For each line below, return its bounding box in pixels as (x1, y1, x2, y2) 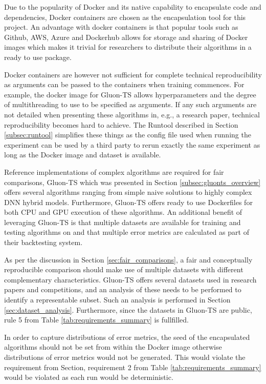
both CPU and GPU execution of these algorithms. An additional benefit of (4, 207, 242, 217)
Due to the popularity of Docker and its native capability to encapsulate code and (4, 2, 261, 12)
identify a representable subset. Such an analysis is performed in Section (4, 294, 231, 305)
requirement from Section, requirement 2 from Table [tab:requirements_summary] (4, 361, 261, 372)
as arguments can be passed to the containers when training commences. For (4, 79, 245, 90)
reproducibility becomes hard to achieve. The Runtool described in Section (4, 119, 238, 130)
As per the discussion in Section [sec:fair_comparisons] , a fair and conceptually (4, 254, 253, 265)
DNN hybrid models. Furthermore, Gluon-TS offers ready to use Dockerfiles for (4, 196, 253, 207)
